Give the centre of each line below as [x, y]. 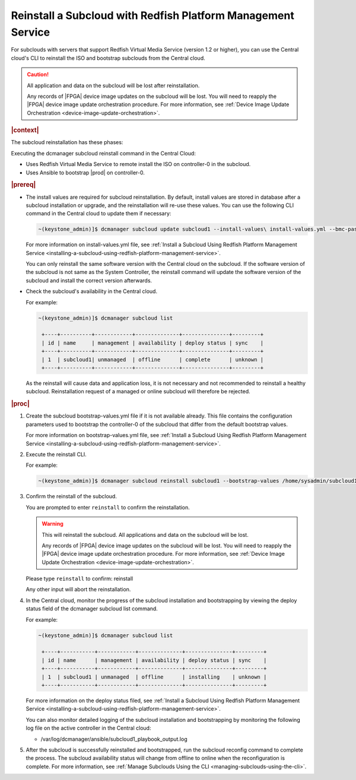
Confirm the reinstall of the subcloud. [71, 496]
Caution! [38, 75]
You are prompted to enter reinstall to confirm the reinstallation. [108, 507]
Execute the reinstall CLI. [56, 454]
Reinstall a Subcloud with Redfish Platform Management [153, 15]
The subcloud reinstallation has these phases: [67, 142]
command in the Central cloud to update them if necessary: [98, 214]
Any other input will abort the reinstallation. [78, 590]
